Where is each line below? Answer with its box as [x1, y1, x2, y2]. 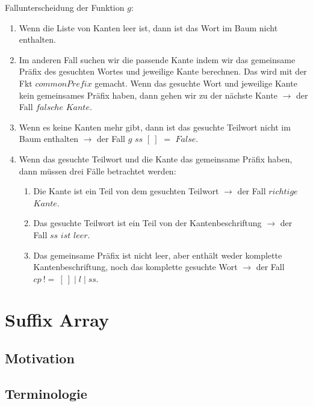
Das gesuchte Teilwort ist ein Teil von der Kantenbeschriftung [33, 217, 262, 229]
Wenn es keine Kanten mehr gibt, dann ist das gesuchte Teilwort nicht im [19, 120, 291, 133]
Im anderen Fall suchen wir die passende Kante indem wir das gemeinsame [19, 53, 296, 66]
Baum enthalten [19, 132, 78, 145]
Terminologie [5, 384, 87, 402]
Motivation [5, 349, 75, 368]
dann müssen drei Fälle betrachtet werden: [19, 164, 176, 177]
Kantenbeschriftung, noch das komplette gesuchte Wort [33, 260, 238, 273]
